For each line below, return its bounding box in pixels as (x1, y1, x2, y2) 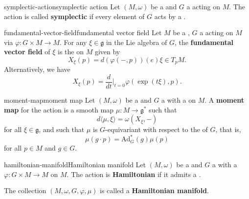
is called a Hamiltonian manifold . (100, 185, 209, 196)
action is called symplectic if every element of (4, 11, 145, 21)
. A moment (204, 95, 245, 105)
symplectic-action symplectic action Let (4, 1, 120, 11)
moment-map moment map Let (4, 95, 95, 105)
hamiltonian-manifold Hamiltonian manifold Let (4, 159, 146, 169)
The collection (4, 185, 46, 196)
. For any (59, 37, 87, 47)
